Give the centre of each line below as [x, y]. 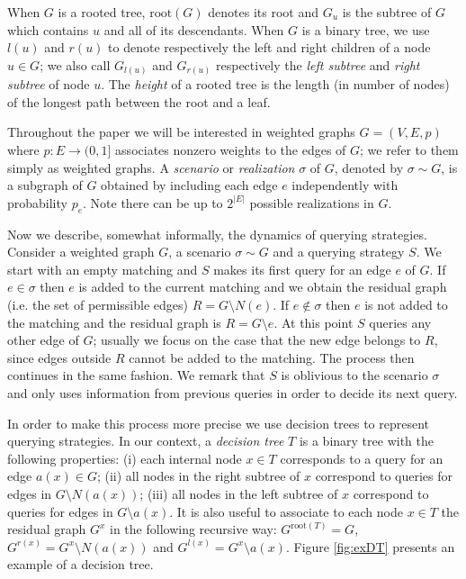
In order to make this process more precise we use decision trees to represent [219, 423]
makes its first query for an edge [302, 269]
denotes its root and [263, 12]
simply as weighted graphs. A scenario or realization [151, 167]
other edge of [43, 340]
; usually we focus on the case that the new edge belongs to [257, 340]
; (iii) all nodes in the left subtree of [239, 493]
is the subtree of [387, 12]
